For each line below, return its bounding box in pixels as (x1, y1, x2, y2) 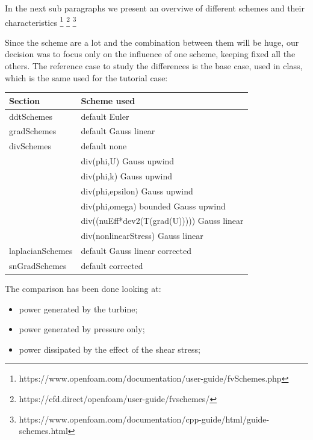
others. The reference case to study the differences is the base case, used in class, (5, 60, 303, 72)
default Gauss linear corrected (81, 244, 192, 257)
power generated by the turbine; (19, 302, 138, 315)
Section (9, 94, 40, 107)
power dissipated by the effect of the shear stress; (19, 342, 200, 355)
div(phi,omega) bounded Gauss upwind (81, 199, 226, 212)
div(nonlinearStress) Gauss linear (81, 229, 203, 242)
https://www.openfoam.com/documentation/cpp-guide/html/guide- (19, 412, 270, 425)
